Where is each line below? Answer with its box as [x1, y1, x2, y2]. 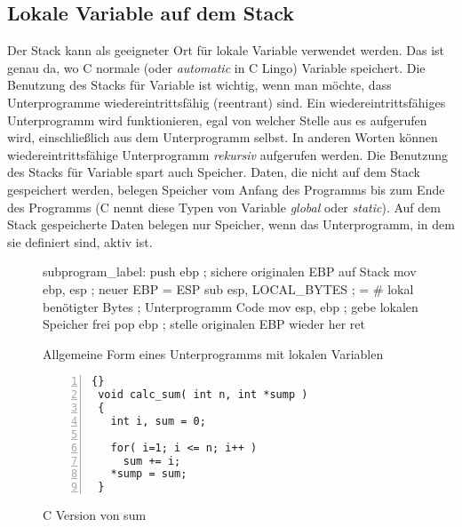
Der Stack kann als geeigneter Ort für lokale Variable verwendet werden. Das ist [7, 41, 445, 60]
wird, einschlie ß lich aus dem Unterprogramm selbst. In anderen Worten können [7, 128, 438, 147]
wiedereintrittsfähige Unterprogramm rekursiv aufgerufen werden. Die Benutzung [7, 145, 448, 164]
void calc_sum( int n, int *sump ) [98, 388, 308, 402]
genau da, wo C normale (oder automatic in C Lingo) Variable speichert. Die [7, 58, 426, 76]
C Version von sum [43, 506, 147, 524]
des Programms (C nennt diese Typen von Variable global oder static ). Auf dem [7, 197, 441, 216]
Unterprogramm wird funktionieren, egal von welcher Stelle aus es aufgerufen [7, 110, 427, 129]
